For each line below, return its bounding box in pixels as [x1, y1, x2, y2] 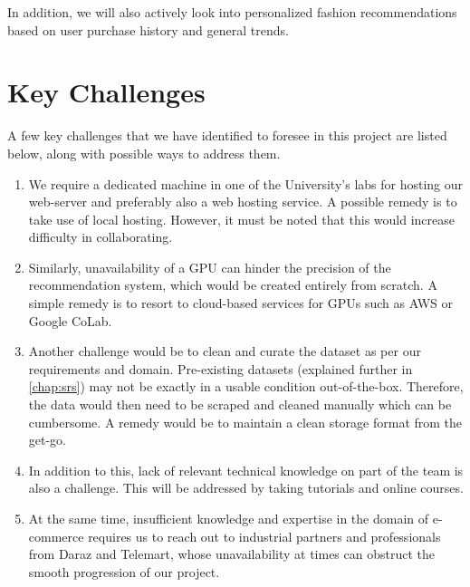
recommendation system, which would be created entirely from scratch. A [28, 275, 437, 294]
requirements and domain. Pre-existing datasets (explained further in [28, 359, 413, 378]
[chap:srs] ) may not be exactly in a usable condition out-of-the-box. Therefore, [28, 377, 464, 396]
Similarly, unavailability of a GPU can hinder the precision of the [28, 257, 391, 276]
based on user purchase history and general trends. [7, 20, 289, 39]
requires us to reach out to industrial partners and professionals [88, 526, 441, 545]
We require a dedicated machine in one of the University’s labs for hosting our [28, 174, 464, 193]
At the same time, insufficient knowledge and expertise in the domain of [28, 509, 429, 527]
